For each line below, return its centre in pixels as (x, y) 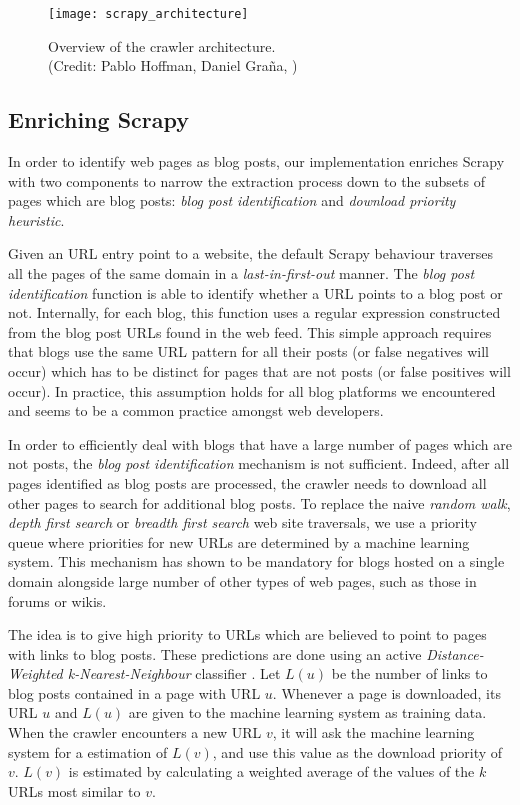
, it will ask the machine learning (373, 732)
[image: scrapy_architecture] (148, 14)
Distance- (455, 653)
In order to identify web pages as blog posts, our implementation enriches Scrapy (256, 161)
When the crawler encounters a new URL (135, 732)
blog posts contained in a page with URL (134, 692)
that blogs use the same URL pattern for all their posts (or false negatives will (248, 351)
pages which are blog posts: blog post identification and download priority (232, 200)
